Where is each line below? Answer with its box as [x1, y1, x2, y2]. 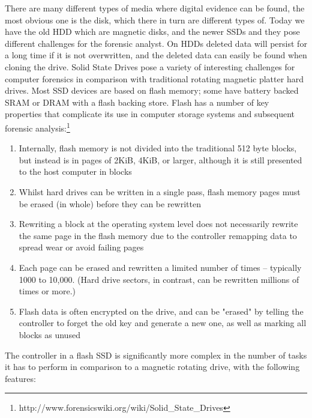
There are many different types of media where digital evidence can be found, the [5, 2, 305, 14]
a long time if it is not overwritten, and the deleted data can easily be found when [5, 49, 307, 61]
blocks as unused [19, 328, 80, 341]
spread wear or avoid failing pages [19, 241, 144, 253]
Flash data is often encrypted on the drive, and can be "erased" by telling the [19, 304, 304, 317]
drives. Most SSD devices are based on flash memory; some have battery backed [5, 84, 299, 97]
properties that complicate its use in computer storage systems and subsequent [5, 108, 295, 120]
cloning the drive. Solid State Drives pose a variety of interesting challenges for [5, 60, 295, 73]
